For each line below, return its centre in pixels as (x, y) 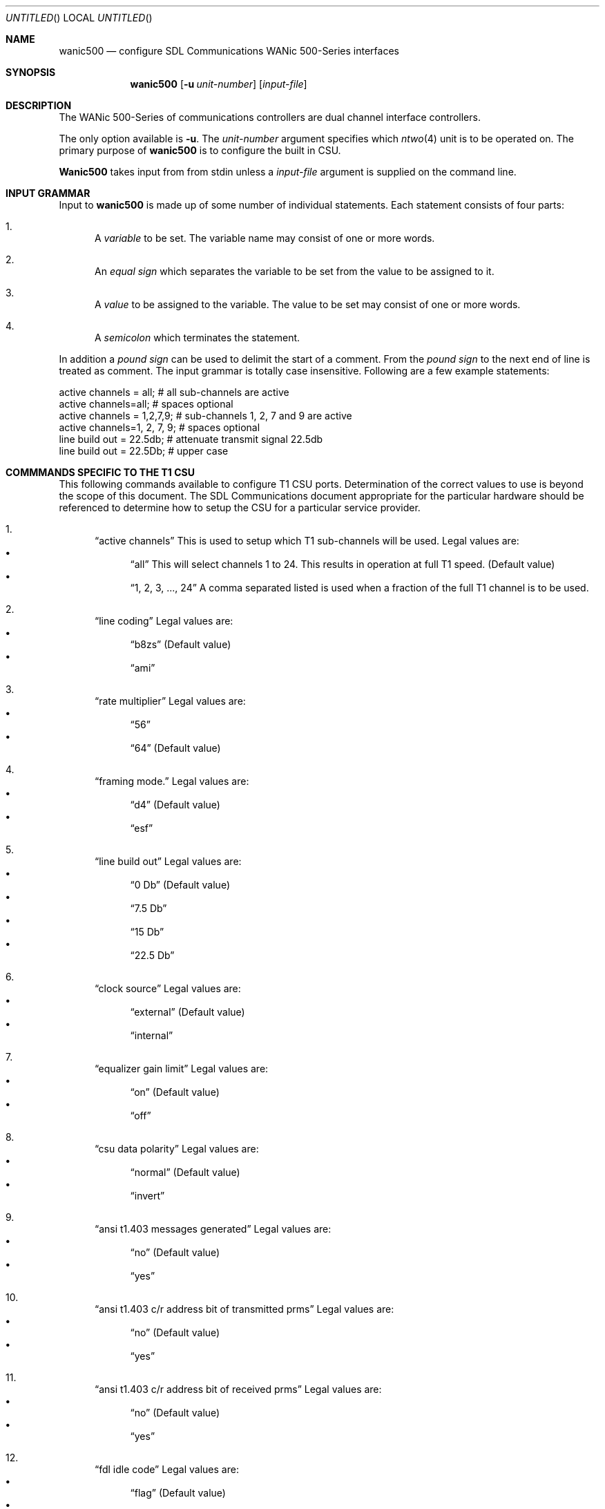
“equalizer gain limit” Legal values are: (182, 1069)
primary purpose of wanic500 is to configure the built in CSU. (200, 150)
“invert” (147, 1196)
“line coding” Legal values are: (164, 621)
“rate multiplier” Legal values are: (170, 701)
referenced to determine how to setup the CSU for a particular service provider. (240, 507)
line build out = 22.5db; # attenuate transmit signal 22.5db (191, 439)
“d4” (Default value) (175, 805)
